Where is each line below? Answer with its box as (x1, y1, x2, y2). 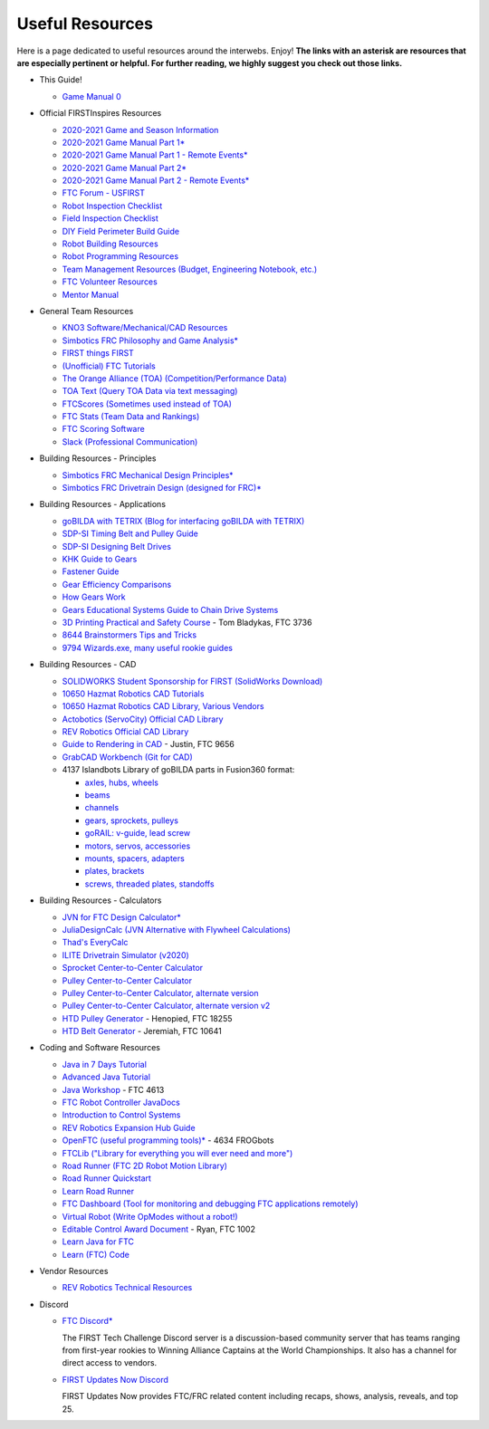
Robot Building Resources (62, 238, 158, 249)
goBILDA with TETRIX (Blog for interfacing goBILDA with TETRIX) (62, 515, 305, 526)
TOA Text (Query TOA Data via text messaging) (62, 386, 238, 397)
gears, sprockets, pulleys (84, 815, 178, 826)
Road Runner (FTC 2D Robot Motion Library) (62, 1160, 228, 1171)
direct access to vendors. (62, 1357, 158, 1368)
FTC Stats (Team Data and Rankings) (62, 411, 200, 422)
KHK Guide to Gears (62, 553, 138, 564)
